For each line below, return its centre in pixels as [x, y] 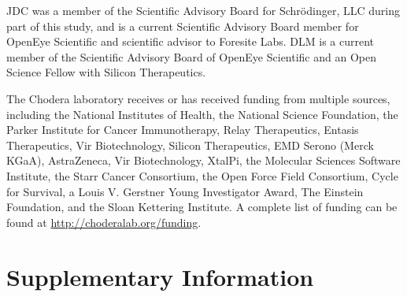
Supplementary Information [160, 276]
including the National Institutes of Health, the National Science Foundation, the [202, 114]
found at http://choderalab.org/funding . [104, 222]
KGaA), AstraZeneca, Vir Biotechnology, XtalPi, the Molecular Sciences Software [203, 160]
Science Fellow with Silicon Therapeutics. [106, 72]
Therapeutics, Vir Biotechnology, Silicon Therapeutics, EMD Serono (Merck [190, 145]
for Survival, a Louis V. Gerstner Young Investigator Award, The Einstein [185, 191]
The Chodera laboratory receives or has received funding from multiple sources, [198, 98]
